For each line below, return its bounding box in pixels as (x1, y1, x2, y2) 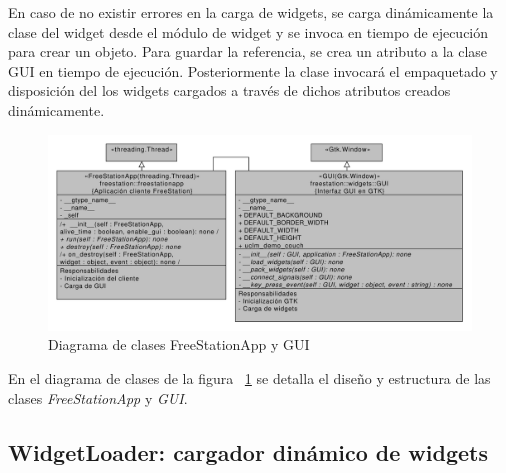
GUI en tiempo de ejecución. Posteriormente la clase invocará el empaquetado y (8, 60, 498, 81)
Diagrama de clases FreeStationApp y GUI (48, 334, 310, 355)
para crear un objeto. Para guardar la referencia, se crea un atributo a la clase (8, 41, 488, 62)
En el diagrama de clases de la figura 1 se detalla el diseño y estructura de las (8, 368, 491, 389)
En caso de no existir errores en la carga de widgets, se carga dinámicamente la (8, 2, 494, 22)
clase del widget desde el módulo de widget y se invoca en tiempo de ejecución (8, 21, 489, 42)
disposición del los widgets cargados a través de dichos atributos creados (8, 80, 451, 101)
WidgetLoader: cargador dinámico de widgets (8, 436, 488, 467)
